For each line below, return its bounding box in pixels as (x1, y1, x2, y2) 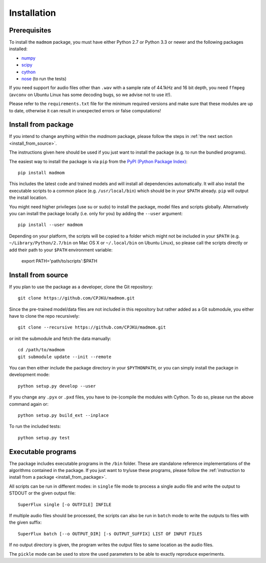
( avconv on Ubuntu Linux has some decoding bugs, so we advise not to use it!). (9, 92, 172, 98)
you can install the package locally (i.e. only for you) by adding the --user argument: (9, 211, 183, 216)
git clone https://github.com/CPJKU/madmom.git (18, 296, 135, 301)
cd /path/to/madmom (18, 347, 65, 353)
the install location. (9, 195, 48, 200)
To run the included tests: (9, 424, 61, 430)
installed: (9, 46, 28, 52)
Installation (9, 7, 56, 18)
